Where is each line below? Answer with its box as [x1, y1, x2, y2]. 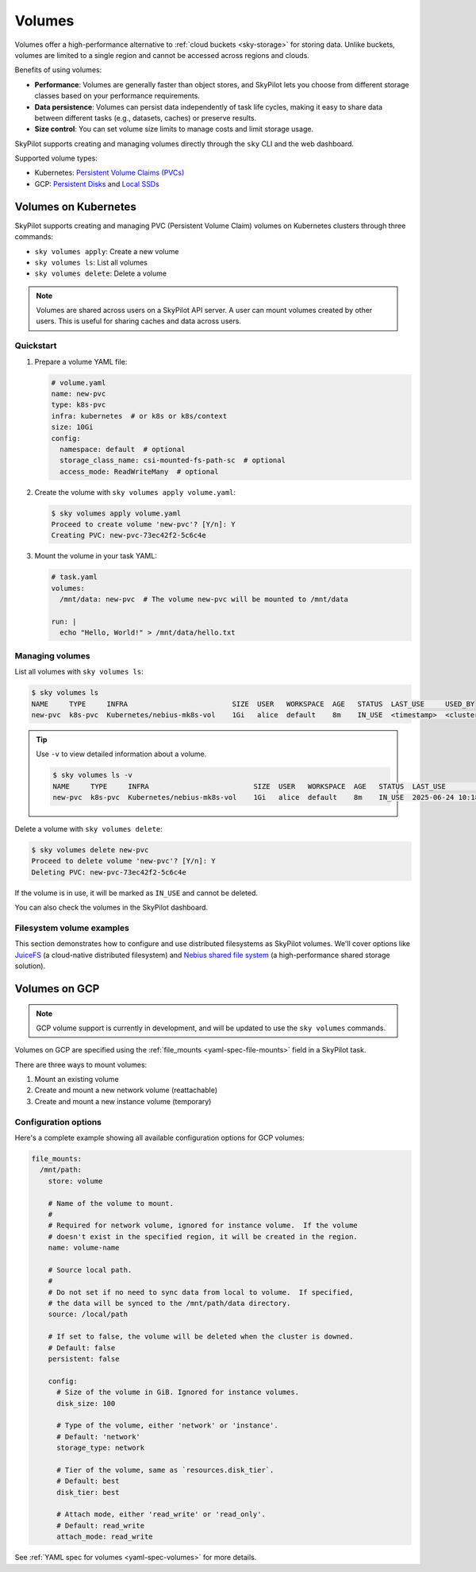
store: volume [48, 1176, 103, 1185]
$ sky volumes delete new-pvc [31, 846, 149, 855]
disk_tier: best [56, 1488, 120, 1497]
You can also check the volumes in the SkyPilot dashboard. [14, 902, 209, 913]
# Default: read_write [56, 1521, 145, 1530]
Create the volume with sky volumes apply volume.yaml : [34, 487, 236, 496]
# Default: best [56, 1477, 120, 1485]
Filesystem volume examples [14, 922, 130, 933]
